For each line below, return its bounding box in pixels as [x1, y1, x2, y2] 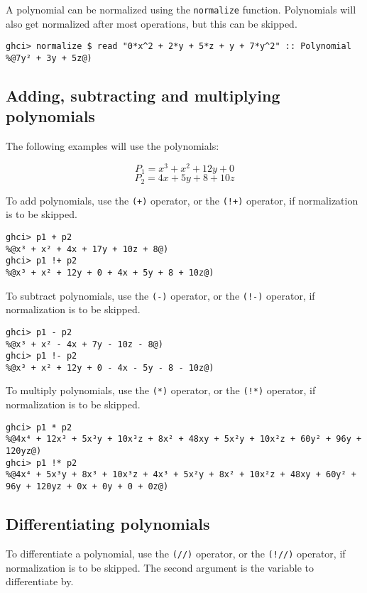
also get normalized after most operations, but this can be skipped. [6, 16, 297, 31]
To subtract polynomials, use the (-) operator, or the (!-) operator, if [6, 288, 315, 303]
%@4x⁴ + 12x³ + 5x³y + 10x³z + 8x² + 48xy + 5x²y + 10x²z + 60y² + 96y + [6, 434, 362, 445]
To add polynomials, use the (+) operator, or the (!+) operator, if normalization [6, 192, 358, 207]
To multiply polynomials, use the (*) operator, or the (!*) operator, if [6, 383, 316, 398]
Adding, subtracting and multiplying [6, 84, 280, 106]
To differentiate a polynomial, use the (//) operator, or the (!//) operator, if [6, 545, 346, 560]
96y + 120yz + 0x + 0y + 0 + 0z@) [6, 482, 169, 492]
